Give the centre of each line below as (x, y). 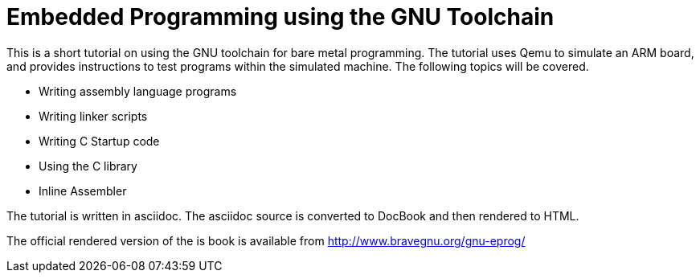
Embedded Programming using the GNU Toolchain (280, 17)
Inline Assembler (83, 191)
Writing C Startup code (99, 141)
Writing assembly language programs (138, 91)
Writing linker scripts (93, 116)
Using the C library (88, 166)
